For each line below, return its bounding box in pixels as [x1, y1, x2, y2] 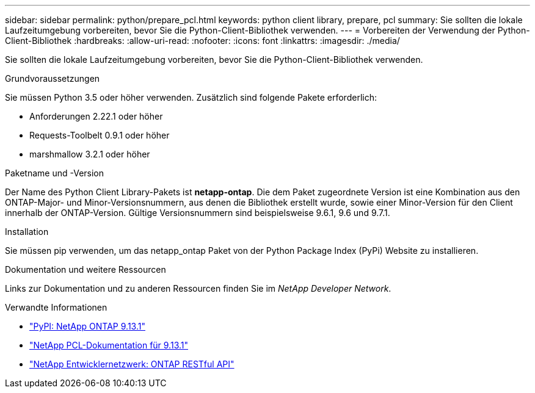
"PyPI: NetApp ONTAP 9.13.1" [29, 321, 145, 331]
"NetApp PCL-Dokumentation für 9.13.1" [29, 340, 189, 350]
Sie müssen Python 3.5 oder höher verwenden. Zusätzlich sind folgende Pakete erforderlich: [5, 92, 377, 103]
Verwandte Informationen [5, 302, 107, 312]
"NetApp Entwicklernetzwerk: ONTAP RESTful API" [29, 359, 235, 369]
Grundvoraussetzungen [5, 73, 100, 84]
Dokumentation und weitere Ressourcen [5, 264, 166, 275]
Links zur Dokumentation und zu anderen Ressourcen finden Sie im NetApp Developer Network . [5, 283, 391, 294]
